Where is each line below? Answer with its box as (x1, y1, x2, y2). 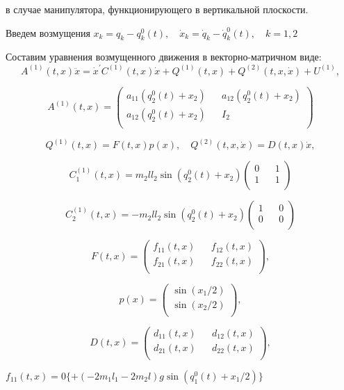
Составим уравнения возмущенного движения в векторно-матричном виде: (6, 49, 322, 64)
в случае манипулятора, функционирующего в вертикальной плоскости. (6, 2, 309, 16)
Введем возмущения (6, 25, 90, 40)
